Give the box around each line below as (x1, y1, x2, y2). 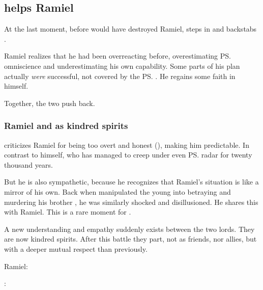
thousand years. (4, 159, 53, 170)
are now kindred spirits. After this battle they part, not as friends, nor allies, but (4, 233, 257, 244)
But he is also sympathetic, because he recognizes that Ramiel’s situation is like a (4, 176, 259, 187)
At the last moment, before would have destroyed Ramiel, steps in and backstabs (4, 23, 257, 34)
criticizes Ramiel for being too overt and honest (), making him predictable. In (4, 139, 249, 150)
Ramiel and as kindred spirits (4, 119, 128, 132)
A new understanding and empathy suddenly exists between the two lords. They (4, 223, 255, 234)
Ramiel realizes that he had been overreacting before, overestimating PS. (4, 50, 231, 61)
